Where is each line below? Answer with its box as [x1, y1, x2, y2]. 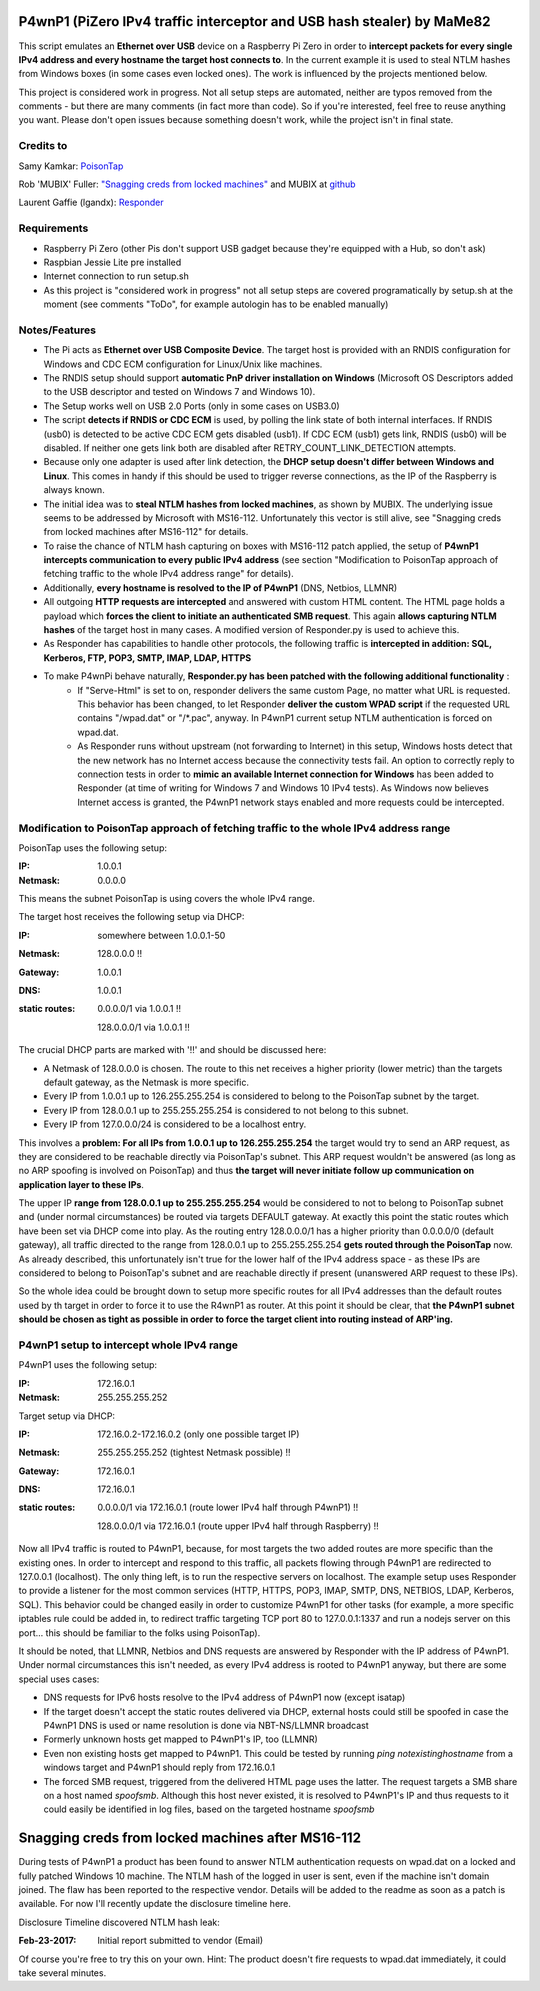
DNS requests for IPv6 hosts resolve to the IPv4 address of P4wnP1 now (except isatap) [43, 1691, 406, 1704]
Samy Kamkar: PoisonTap [18, 160, 124, 172]
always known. [43, 484, 105, 496]
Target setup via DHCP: [18, 1410, 115, 1422]
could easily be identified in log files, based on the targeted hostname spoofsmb [43, 1803, 375, 1815]
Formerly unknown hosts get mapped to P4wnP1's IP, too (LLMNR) [43, 1733, 319, 1745]
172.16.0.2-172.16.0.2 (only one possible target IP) [97, 1428, 300, 1440]
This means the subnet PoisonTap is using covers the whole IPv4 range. [18, 893, 315, 905]
